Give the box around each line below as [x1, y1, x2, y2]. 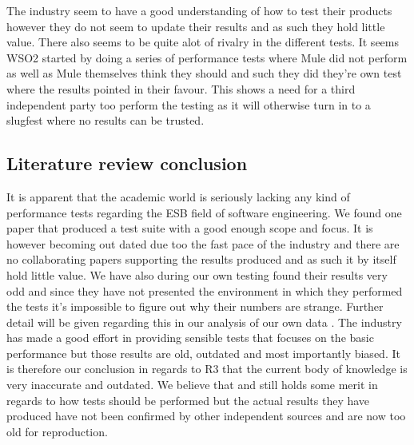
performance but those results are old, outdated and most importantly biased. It [6, 344, 400, 361]
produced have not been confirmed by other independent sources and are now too [6, 407, 406, 424]
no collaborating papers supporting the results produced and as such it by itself [6, 251, 396, 268]
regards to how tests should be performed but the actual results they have [6, 391, 370, 408]
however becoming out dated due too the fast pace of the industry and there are [6, 235, 400, 252]
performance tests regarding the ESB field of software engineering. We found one [6, 204, 402, 221]
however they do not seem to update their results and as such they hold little [6, 18, 385, 34]
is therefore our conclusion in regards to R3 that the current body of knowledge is [6, 360, 408, 377]
